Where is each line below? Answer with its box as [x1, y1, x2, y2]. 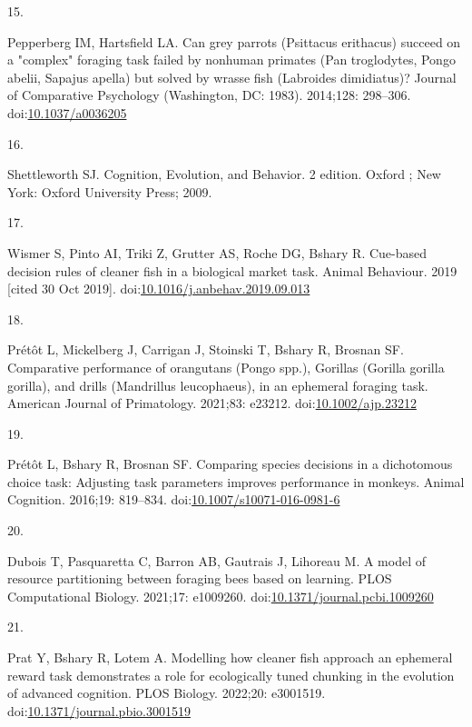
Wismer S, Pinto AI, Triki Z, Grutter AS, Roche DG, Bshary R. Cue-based [7, 243, 428, 262]
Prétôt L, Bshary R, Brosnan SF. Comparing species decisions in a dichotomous [7, 454, 453, 473]
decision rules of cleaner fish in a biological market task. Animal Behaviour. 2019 [7, 261, 457, 280]
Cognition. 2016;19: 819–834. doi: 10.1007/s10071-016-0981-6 [7, 490, 340, 509]
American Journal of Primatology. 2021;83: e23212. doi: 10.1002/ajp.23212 [7, 393, 417, 413]
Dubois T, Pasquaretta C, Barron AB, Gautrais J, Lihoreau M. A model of [7, 551, 426, 570]
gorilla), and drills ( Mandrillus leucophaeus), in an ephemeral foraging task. [7, 375, 428, 394]
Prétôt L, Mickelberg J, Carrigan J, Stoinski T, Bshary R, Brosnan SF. [7, 340, 404, 359]
